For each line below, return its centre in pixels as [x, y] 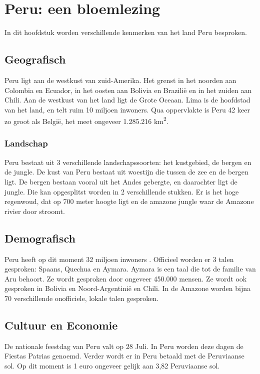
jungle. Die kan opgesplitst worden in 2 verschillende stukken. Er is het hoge [122, 191]
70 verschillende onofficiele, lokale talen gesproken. [82, 298]
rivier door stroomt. [35, 211]
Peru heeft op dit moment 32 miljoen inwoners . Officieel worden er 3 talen [119, 259]
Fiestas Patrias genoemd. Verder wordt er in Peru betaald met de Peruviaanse [124, 356]
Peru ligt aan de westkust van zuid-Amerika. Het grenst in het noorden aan [120, 80]
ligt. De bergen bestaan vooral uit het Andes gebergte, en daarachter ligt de [121, 181]
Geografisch [35, 59]
